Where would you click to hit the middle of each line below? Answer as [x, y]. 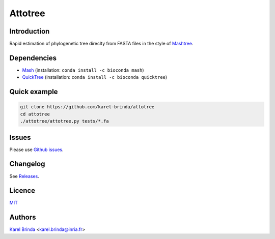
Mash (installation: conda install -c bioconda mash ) [83, 70]
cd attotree [35, 114]
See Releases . [24, 176]
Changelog [27, 164]
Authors [23, 217]
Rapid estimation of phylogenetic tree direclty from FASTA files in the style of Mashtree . [101, 44]
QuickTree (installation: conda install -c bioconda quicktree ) [95, 77]
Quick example [34, 92]
